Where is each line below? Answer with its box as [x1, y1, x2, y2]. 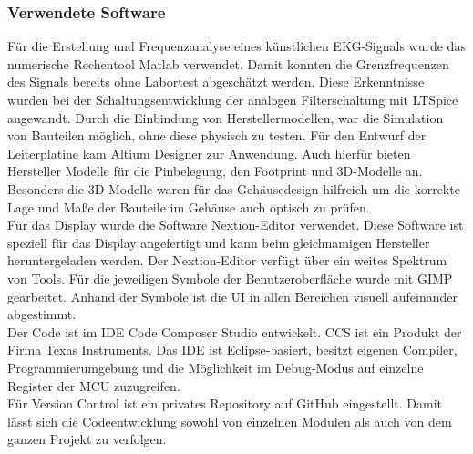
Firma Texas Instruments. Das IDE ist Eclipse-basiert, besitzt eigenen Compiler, [7, 340, 458, 359]
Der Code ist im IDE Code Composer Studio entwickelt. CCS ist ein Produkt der [7, 322, 462, 341]
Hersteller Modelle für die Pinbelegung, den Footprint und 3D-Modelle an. [7, 161, 423, 181]
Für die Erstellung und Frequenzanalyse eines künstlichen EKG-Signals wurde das [7, 36, 466, 56]
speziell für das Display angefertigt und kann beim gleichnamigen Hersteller [7, 232, 430, 252]
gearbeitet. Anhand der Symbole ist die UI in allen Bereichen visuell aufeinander [7, 286, 458, 305]
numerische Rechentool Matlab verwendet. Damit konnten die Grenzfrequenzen [7, 54, 449, 73]
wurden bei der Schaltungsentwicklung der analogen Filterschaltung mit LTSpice [7, 90, 458, 108]
